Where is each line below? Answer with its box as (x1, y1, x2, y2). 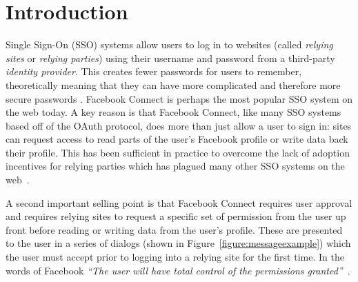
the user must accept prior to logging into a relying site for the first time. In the (6, 250, 344, 264)
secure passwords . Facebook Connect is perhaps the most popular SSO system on (6, 91, 353, 105)
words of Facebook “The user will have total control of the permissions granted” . (6, 263, 350, 277)
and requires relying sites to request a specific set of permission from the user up (6, 209, 346, 223)
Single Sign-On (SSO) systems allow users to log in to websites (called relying (6, 37, 333, 52)
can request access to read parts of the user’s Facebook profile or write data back (6, 132, 348, 146)
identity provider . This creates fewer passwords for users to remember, (6, 64, 302, 79)
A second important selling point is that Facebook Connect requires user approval (6, 195, 352, 210)
